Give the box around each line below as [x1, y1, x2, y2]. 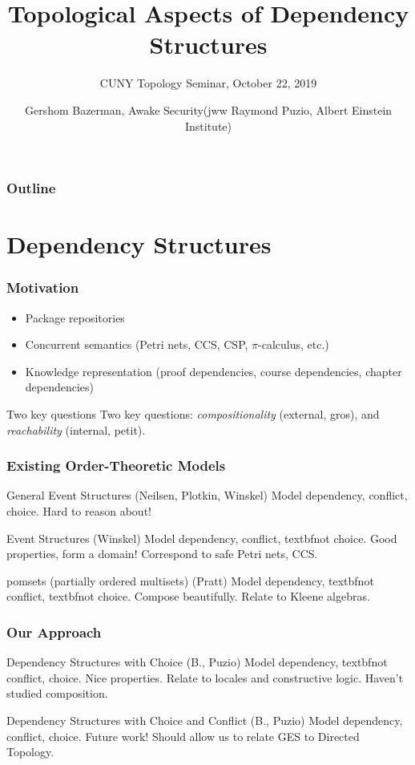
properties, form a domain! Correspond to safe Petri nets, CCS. [6, 545, 318, 562]
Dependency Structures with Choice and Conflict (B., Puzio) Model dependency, [6, 711, 403, 728]
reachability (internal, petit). [6, 421, 146, 438]
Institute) [184, 117, 232, 134]
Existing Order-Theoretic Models [6, 455, 226, 476]
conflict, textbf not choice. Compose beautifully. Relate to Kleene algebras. [6, 588, 370, 605]
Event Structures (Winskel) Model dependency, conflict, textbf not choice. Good [6, 529, 397, 546]
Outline [6, 178, 56, 198]
